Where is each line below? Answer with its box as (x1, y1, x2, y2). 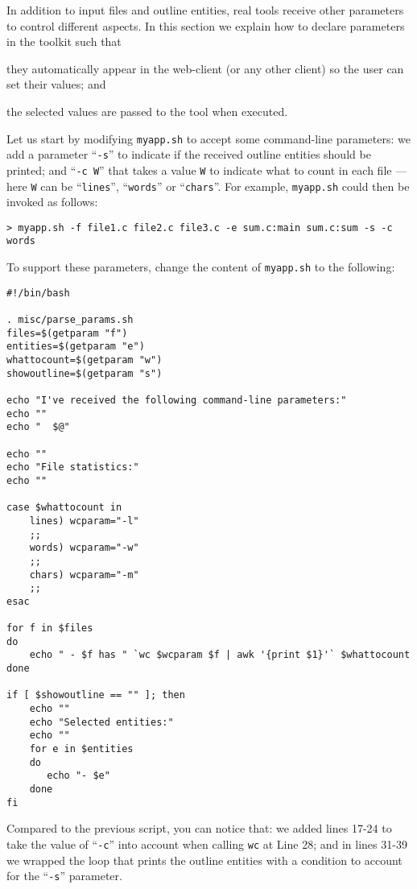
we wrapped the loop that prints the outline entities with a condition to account (6, 851, 403, 868)
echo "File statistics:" (6, 461, 139, 473)
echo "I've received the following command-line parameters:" (6, 395, 347, 406)
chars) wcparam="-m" (29, 569, 139, 581)
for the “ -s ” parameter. (6, 867, 122, 884)
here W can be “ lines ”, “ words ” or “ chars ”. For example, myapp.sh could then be (6, 177, 410, 194)
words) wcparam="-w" (29, 542, 139, 554)
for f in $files (6, 622, 93, 635)
